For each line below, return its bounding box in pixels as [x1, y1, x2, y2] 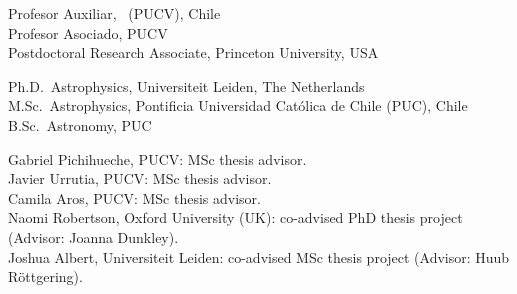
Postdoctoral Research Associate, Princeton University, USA [8, 42, 379, 63]
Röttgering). [8, 266, 83, 287]
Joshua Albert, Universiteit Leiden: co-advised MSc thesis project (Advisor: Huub [8, 246, 510, 267]
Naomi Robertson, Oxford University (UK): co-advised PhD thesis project [8, 207, 463, 228]
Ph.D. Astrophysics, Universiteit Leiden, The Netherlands [8, 75, 365, 96]
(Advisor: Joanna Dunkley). [8, 226, 179, 247]
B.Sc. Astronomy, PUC [8, 114, 152, 135]
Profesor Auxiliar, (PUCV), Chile [8, 3, 221, 23]
